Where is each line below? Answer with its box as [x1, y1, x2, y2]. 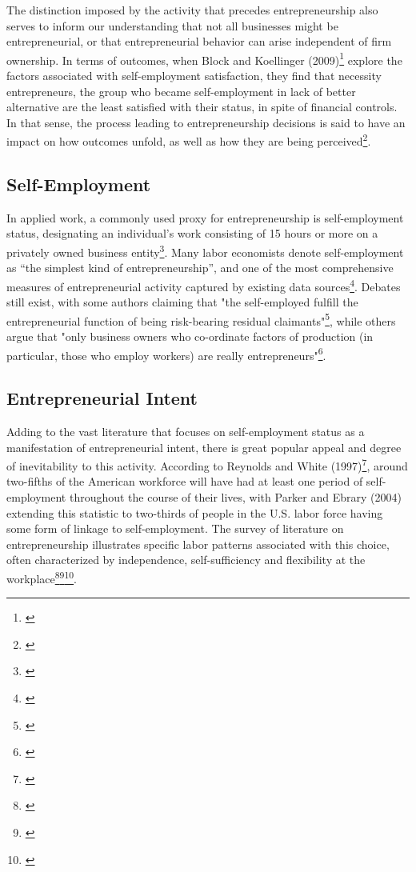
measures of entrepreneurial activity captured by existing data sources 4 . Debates [6, 275, 401, 294]
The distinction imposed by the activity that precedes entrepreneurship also [6, 2, 378, 18]
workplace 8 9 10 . [6, 568, 77, 586]
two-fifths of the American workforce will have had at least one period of [6, 473, 363, 490]
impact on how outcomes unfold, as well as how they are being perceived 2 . [6, 130, 371, 150]
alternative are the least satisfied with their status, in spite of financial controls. [6, 98, 398, 115]
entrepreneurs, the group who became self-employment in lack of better [6, 82, 356, 99]
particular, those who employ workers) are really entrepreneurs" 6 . [6, 344, 326, 363]
